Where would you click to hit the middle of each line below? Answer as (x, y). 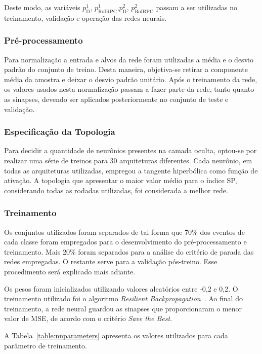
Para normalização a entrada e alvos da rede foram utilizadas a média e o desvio (129, 59)
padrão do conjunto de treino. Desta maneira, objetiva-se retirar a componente (126, 69)
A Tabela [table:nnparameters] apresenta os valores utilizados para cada (116, 335)
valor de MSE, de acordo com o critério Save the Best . (88, 318)
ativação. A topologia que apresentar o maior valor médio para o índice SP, (121, 180)
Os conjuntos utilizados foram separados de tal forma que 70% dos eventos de (124, 232)
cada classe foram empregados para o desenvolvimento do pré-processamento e (125, 242)
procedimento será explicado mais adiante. (70, 271)
